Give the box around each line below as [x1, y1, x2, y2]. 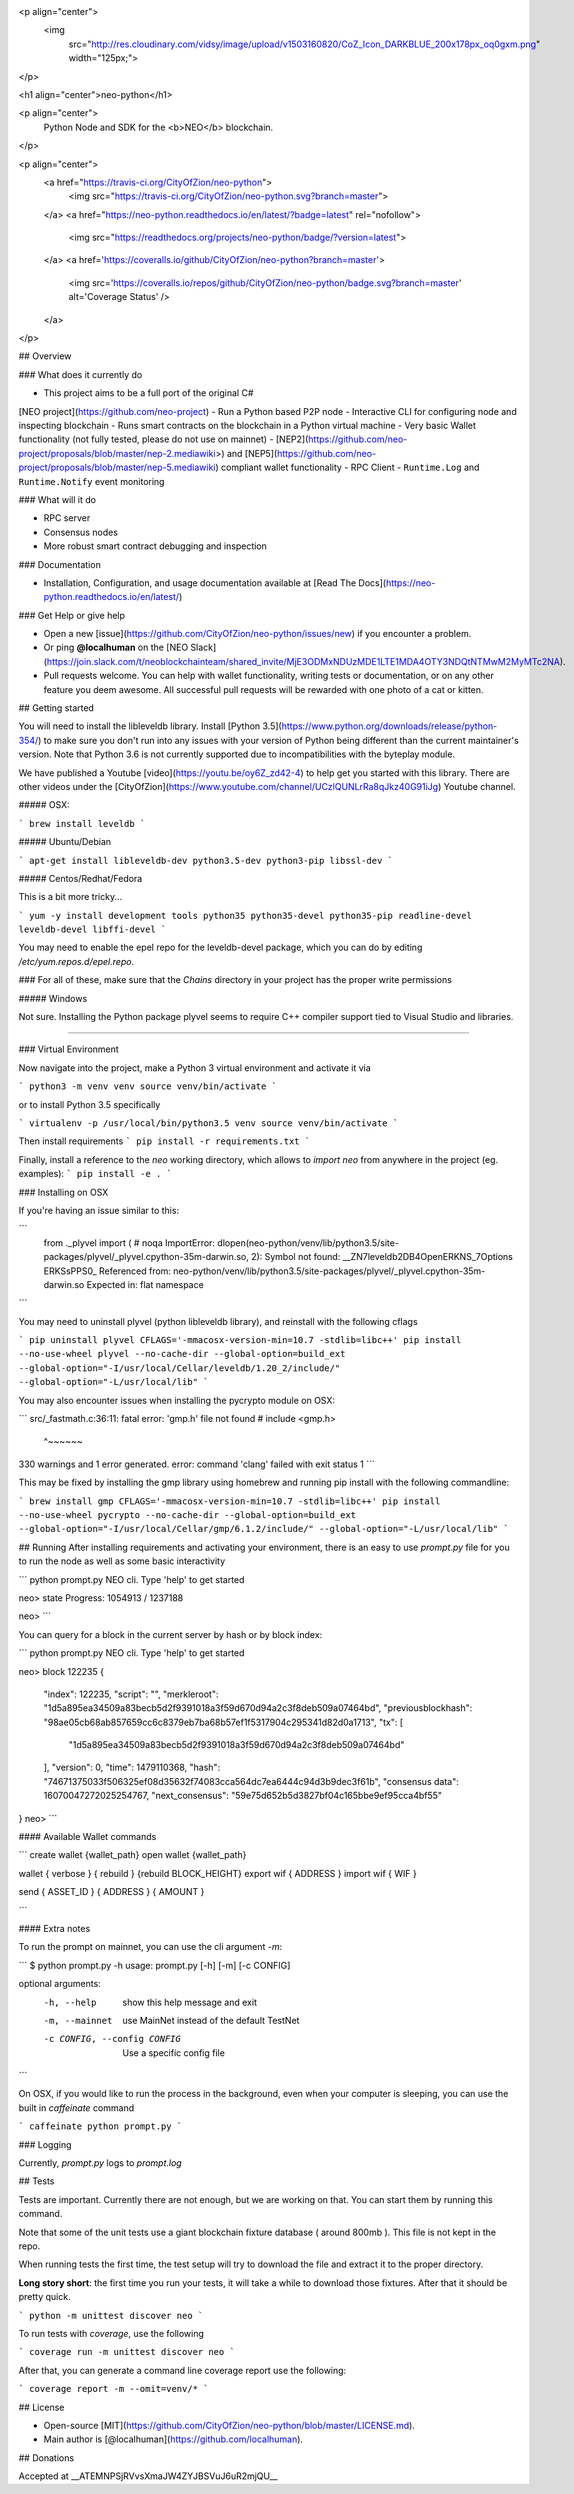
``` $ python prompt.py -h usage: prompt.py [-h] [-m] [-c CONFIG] [18, 1959, 291, 1971]
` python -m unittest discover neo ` [18, 2310, 204, 2321]
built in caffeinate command [18, 2101, 135, 2114]
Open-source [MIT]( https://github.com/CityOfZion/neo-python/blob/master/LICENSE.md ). [43, 2419, 415, 2431]
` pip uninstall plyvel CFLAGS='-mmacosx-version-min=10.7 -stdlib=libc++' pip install [18, 1335, 462, 1346]
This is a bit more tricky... [18, 891, 123, 903]
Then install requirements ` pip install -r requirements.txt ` [18, 1135, 311, 1147]
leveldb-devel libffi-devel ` [18, 924, 167, 935]
